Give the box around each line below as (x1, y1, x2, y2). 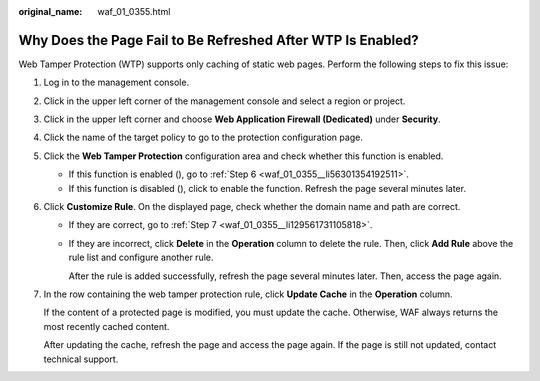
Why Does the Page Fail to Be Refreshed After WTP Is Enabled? (18, 31, 419, 49)
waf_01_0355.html (97, 6, 171, 17)
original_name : (18, 6, 83, 17)
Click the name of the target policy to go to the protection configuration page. (43, 131, 364, 144)
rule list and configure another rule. (68, 251, 214, 264)
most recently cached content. (43, 320, 170, 332)
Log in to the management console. (43, 76, 190, 89)
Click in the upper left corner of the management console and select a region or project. (43, 95, 406, 107)
